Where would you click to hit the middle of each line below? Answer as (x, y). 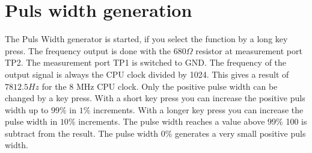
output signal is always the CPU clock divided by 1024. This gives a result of (147, 74)
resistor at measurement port (249, 50)
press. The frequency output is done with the (88, 50)
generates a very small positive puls (240, 133)
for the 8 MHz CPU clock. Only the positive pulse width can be (160, 86)
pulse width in (31, 121)
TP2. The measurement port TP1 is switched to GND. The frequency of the (146, 62)
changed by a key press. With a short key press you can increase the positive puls (155, 98)
